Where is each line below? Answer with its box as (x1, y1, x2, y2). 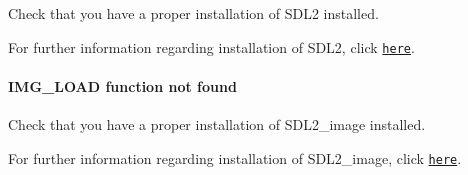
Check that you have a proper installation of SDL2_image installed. (8, 114, 426, 135)
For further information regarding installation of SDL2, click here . (8, 36, 415, 57)
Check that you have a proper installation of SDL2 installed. (8, 3, 379, 23)
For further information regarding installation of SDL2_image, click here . (8, 147, 462, 168)
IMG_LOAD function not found (8, 75, 237, 96)
